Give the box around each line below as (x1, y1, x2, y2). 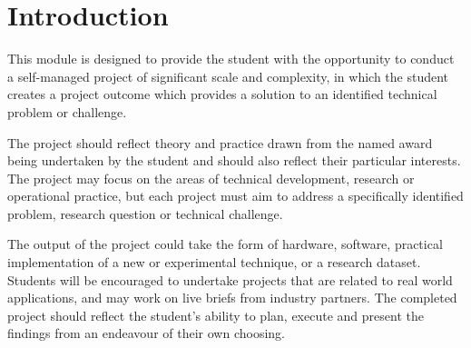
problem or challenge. (7, 102, 127, 121)
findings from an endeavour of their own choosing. (7, 323, 285, 343)
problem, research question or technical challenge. (7, 204, 283, 223)
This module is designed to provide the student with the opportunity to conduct (7, 49, 455, 68)
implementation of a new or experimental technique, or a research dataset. (7, 253, 421, 272)
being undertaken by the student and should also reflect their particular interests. (7, 151, 461, 170)
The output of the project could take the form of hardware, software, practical (7, 234, 443, 254)
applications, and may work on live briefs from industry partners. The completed (7, 288, 457, 307)
